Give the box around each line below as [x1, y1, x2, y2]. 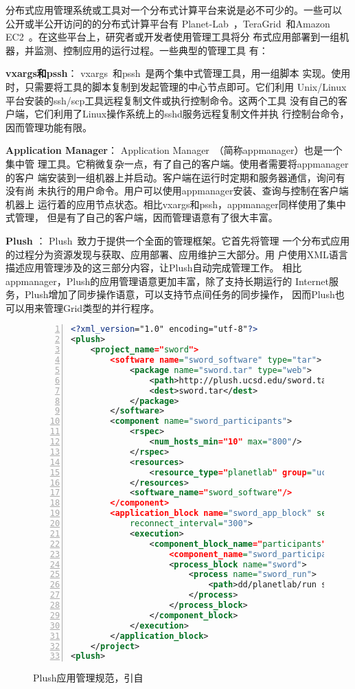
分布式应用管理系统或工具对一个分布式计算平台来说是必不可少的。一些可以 [5, 3, 342, 16]
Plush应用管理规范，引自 [33, 670, 144, 685]
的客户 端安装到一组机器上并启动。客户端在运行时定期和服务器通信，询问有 [5, 170, 345, 184]
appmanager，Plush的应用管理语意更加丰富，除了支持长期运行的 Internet [5, 273, 329, 288]
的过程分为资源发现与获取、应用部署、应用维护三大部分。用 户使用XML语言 [5, 247, 348, 261]
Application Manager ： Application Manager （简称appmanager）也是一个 [5, 143, 343, 157]
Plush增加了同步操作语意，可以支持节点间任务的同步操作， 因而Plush [24, 287, 335, 302]
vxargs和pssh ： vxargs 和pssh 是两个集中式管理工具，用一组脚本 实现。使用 [5, 66, 351, 80]
